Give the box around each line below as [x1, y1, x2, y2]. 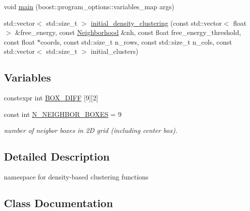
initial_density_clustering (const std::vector [91, 17, 222, 28]
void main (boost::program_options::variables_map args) [4, 1, 174, 11]
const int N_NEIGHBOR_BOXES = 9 [4, 109, 122, 119]
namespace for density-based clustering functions [4, 172, 149, 182]
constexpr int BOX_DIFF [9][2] [4, 93, 98, 103]
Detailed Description [4, 149, 110, 164]
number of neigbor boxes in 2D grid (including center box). [4, 125, 178, 135]
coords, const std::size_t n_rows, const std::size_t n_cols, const [40, 36, 232, 47]
